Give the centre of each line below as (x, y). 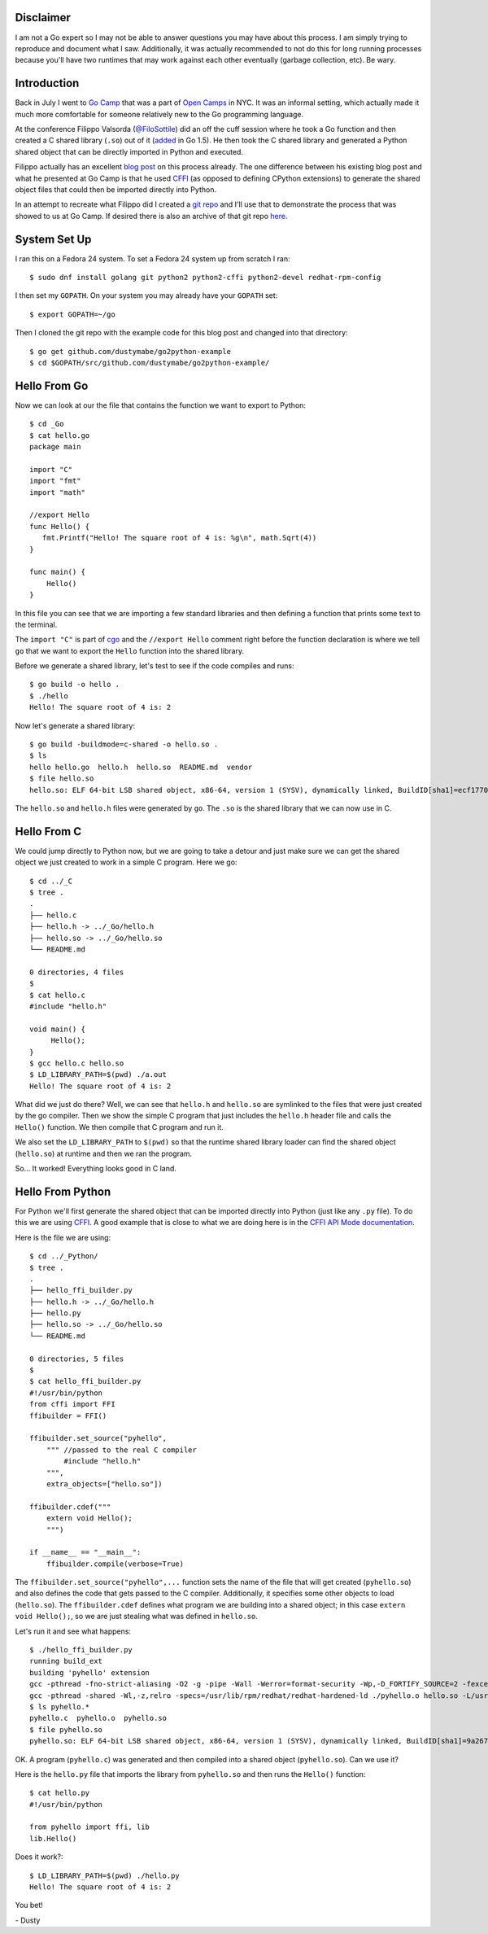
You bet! (29, 1906)
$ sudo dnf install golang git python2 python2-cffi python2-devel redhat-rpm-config (205, 278)
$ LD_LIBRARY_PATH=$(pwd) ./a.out (98, 1075)
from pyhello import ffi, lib (90, 1827)
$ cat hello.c (57, 995)
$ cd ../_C (51, 881)
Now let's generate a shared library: (75, 725)
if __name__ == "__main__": (85, 1552)
